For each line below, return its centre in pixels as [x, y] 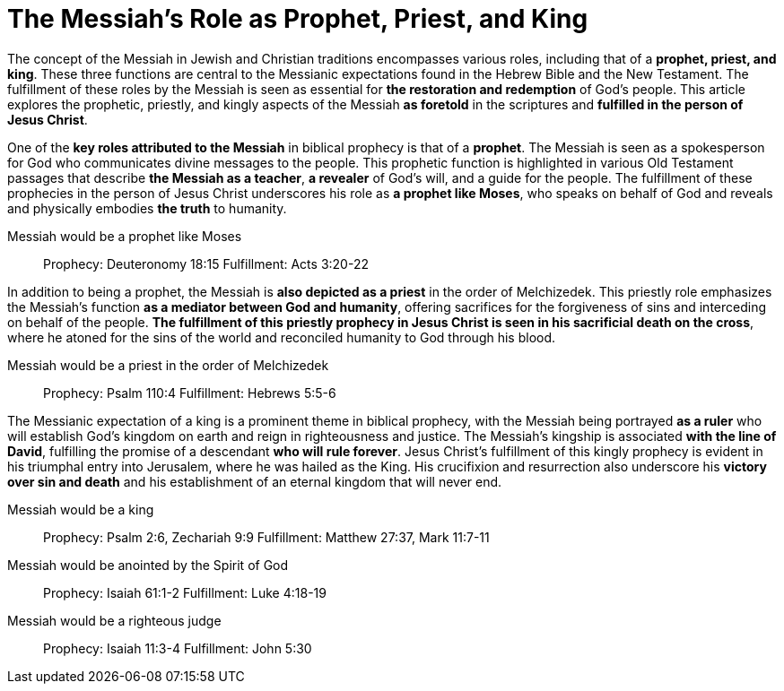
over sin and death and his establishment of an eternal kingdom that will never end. [255, 481]
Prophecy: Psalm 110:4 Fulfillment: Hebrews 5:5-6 [190, 393]
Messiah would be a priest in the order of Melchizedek [168, 365]
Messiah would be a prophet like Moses [125, 236]
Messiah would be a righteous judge [114, 620]
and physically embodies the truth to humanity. [147, 208]
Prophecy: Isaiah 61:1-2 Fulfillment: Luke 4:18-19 [185, 592]
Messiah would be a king [81, 509]
